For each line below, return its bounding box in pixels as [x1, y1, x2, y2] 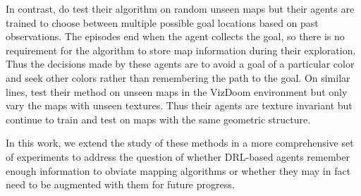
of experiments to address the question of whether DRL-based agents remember [6, 149, 350, 164]
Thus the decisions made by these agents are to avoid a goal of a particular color [6, 56, 355, 71]
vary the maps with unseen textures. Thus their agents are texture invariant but [6, 98, 353, 113]
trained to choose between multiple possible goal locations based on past [6, 15, 319, 30]
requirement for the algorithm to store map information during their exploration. [6, 42, 356, 57]
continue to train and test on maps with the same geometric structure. [6, 111, 311, 126]
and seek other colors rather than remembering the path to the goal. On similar [6, 70, 350, 85]
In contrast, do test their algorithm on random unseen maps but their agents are [6, 1, 355, 16]
